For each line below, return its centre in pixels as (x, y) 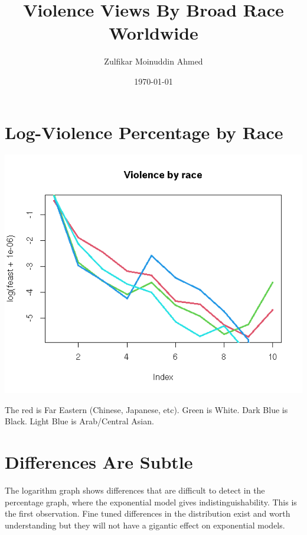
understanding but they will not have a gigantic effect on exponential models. (145, 525)
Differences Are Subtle (99, 462)
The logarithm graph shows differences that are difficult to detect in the (135, 490)
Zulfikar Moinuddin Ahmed (153, 61)
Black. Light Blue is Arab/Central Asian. (79, 421)
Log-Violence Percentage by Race (144, 132)
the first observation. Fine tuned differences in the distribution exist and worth (148, 513)
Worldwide (153, 33)
